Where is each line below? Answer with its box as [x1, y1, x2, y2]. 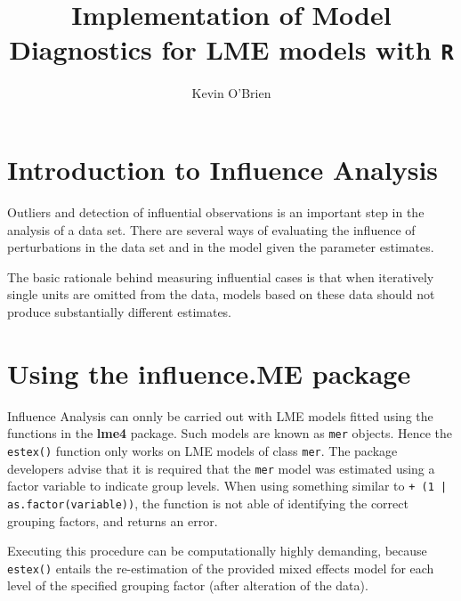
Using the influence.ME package [7, 354, 411, 391]
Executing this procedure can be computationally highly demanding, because [7, 541, 427, 560]
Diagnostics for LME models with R [9, 31, 454, 68]
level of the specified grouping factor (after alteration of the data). [7, 576, 368, 595]
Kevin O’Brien [191, 84, 271, 102]
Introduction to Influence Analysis [7, 151, 439, 188]
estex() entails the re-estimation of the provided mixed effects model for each [7, 558, 434, 577]
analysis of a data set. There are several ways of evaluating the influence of [7, 220, 416, 239]
